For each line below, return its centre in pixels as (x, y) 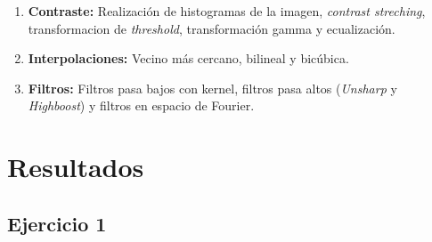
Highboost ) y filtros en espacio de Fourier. (141, 105)
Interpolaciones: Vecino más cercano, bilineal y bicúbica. (188, 58)
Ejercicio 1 (57, 223)
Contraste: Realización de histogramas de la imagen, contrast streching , (227, 11)
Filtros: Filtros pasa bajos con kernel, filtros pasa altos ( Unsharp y (212, 88)
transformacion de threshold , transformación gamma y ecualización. (212, 28)
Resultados (76, 167)
